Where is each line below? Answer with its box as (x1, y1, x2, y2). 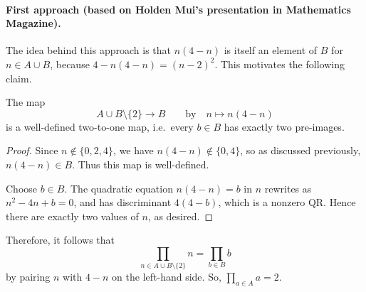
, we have (113, 143, 154, 158)
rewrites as (264, 180, 312, 195)
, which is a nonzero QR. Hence (218, 195, 356, 210)
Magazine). (6, 16, 61, 31)
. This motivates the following (214, 56, 345, 71)
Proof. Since (6, 143, 58, 158)
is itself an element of (224, 43, 318, 58)
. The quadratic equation (64, 180, 173, 195)
